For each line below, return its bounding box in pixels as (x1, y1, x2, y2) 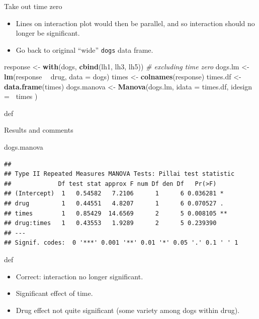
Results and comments (4, 125, 73, 135)
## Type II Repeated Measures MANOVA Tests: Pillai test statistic (4, 170, 235, 178)
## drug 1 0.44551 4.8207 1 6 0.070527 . (4, 199, 224, 207)
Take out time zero (4, 1, 62, 11)
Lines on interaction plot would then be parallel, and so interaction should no (16, 18, 255, 28)
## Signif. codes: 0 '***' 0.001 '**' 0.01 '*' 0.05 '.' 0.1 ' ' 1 (4, 239, 238, 247)
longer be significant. (16, 28, 80, 38)
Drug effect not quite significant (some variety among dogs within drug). (16, 304, 240, 315)
